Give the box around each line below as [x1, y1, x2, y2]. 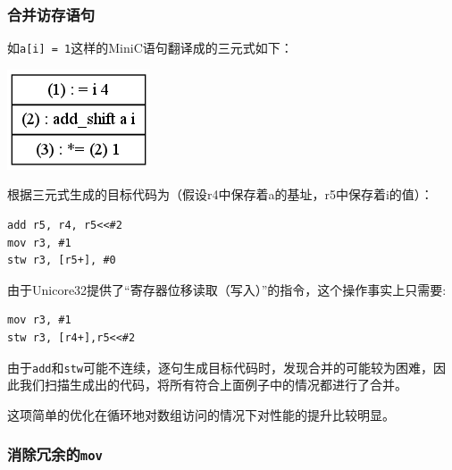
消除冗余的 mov [7, 443, 103, 466]
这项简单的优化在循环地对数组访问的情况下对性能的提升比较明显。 [7, 405, 395, 424]
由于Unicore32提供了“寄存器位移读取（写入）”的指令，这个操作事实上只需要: [7, 280, 447, 298]
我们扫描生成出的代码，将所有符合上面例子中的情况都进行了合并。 [19, 375, 407, 394]
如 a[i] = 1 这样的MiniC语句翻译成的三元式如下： [7, 38, 293, 57]
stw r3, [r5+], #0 [7, 254, 116, 267]
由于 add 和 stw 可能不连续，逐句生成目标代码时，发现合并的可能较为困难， [7, 357, 433, 376]
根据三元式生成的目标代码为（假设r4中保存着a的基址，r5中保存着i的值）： [7, 185, 433, 204]
